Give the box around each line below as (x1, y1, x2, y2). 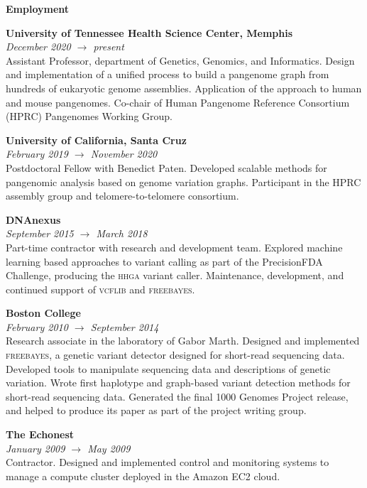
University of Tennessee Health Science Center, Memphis (6, 25, 293, 40)
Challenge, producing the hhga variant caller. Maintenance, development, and (6, 268, 344, 283)
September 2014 (90, 319, 159, 334)
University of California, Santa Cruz (6, 132, 187, 147)
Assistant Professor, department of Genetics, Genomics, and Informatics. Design (6, 53, 355, 67)
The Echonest (6, 427, 75, 442)
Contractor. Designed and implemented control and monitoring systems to (6, 455, 329, 470)
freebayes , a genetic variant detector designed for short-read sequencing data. (6, 347, 345, 362)
